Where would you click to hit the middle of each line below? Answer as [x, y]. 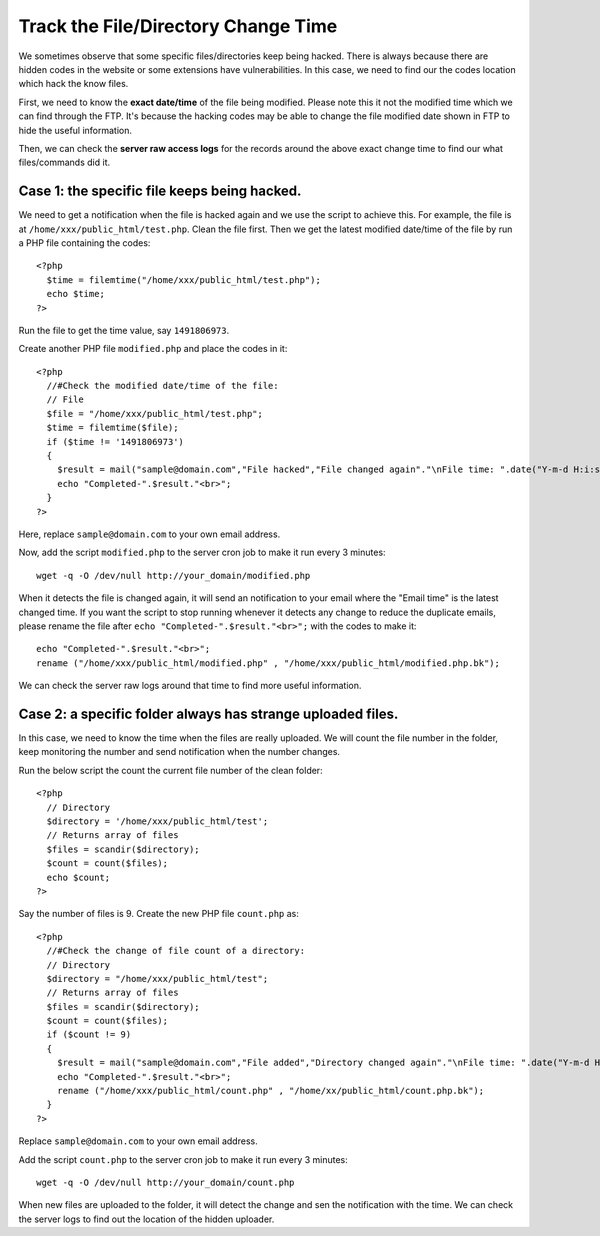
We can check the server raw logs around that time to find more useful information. [190, 686]
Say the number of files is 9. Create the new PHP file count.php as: [159, 914]
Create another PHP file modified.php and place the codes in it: [153, 349]
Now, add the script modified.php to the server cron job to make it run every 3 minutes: [202, 552]
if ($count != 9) [89, 1034]
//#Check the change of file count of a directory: [175, 951]
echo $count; [78, 877]
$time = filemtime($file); [112, 428]
